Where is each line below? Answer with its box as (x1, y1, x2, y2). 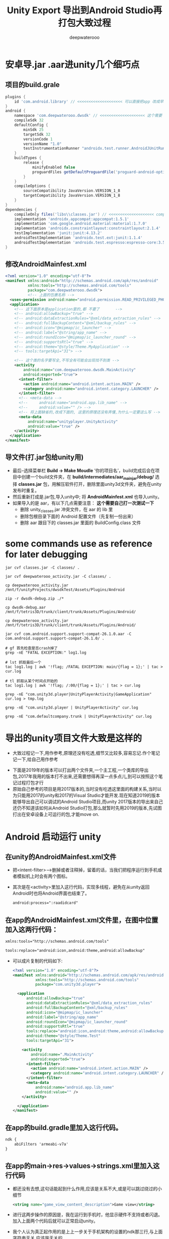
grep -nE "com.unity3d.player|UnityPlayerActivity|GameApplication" (5, 692, 152, 697)
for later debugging (5, 548, 88, 560)
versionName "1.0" (23, 141, 62, 147)
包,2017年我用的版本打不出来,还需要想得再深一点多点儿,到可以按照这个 (12, 773, 158, 779)
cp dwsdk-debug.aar (5, 605, 46, 610)
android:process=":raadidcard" (12, 900, 78, 905)
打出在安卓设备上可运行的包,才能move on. (12, 811, 100, 817)
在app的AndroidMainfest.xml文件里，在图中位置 (5, 915, 158, 924)
